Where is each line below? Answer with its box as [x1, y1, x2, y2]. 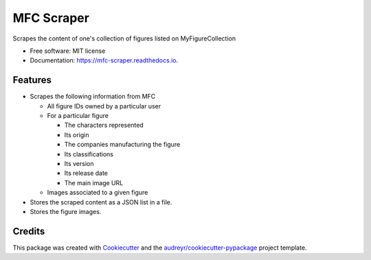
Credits [12, 225, 45, 237]
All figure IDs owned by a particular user [47, 102, 161, 110]
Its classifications [64, 150, 113, 158]
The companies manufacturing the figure [64, 141, 181, 149]
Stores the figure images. [30, 207, 102, 215]
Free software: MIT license [30, 47, 106, 55]
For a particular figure [47, 112, 109, 120]
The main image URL [64, 178, 124, 187]
